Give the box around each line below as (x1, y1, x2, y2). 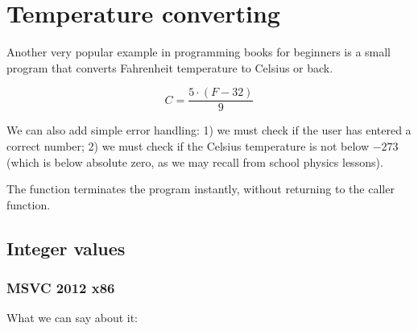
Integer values (6, 235, 126, 260)
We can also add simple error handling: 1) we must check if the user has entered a (6, 122, 412, 139)
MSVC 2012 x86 (6, 278, 115, 298)
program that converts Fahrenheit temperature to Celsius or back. (6, 59, 333, 76)
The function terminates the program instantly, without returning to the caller (6, 180, 395, 197)
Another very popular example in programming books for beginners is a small (6, 43, 391, 60)
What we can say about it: (6, 309, 139, 326)
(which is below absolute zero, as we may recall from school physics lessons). (6, 153, 383, 170)
